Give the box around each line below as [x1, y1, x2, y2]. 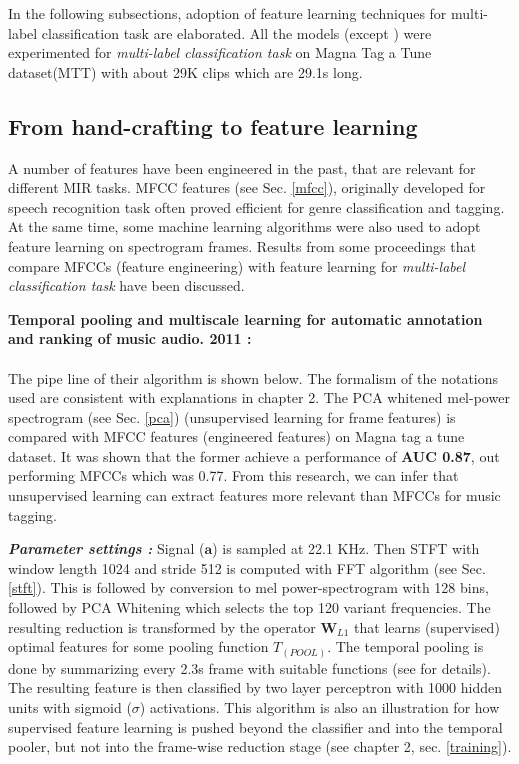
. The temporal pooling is [327, 636, 484, 657]
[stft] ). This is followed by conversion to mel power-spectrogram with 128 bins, [8, 577, 489, 598]
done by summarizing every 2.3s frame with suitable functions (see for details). [8, 657, 491, 678]
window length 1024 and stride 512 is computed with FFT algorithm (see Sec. [8, 557, 486, 578]
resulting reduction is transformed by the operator [8, 616, 316, 637]
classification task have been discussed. [8, 275, 245, 296]
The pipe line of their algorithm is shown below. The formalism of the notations [8, 367, 499, 388]
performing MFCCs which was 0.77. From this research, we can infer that [8, 465, 459, 486]
